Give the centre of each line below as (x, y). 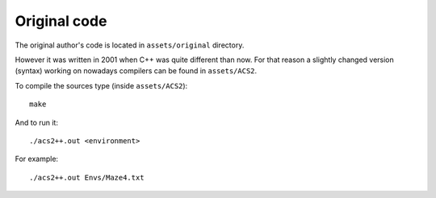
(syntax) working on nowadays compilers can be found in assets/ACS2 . (136, 71)
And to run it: (36, 122)
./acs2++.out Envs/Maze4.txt (87, 177)
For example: (37, 159)
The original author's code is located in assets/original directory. (130, 45)
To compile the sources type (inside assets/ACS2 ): (101, 85)
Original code (61, 21)
